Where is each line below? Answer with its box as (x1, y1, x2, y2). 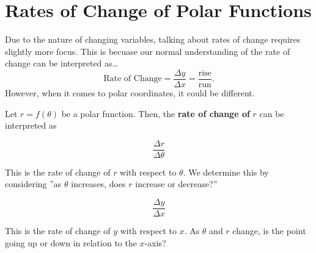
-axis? (144, 236, 166, 249)
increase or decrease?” (135, 177, 218, 190)
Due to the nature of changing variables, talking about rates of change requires (5, 33, 301, 46)
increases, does (71, 177, 126, 190)
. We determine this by (183, 165, 269, 178)
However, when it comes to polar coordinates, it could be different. (5, 86, 255, 99)
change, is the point (232, 224, 306, 237)
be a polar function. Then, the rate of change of (61, 107, 250, 119)
